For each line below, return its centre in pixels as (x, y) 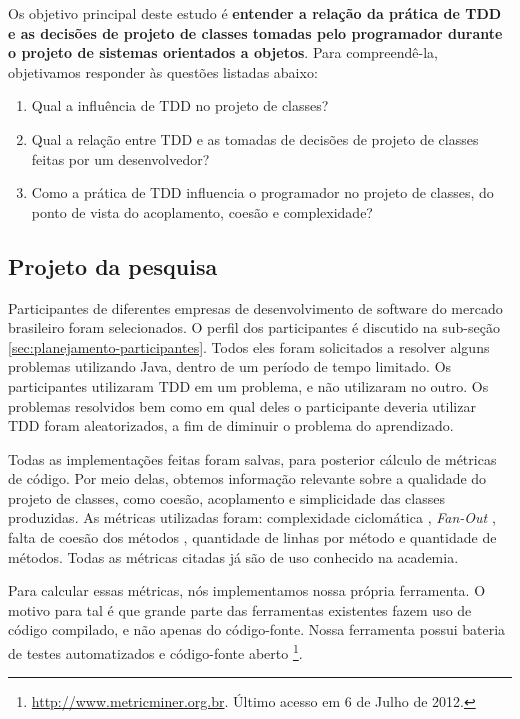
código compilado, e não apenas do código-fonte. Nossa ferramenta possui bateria (257, 629)
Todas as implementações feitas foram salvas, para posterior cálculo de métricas (252, 458)
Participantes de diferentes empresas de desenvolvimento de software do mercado (255, 307)
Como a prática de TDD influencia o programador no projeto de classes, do (262, 192)
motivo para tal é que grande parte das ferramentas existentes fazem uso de (240, 609)
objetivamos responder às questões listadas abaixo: (163, 71)
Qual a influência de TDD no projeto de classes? (180, 105)
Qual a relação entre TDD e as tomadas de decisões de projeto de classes (255, 138)
